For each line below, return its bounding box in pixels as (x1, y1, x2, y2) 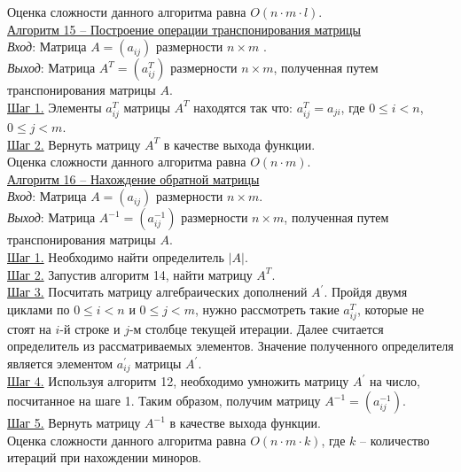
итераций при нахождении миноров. (7, 448, 202, 467)
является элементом (7, 354, 113, 373)
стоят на (7, 319, 51, 337)
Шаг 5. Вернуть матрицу (7, 414, 141, 432)
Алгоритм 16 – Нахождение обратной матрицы (7, 169, 260, 188)
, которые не (356, 299, 425, 318)
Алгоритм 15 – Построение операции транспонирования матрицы (7, 19, 361, 38)
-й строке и (59, 319, 121, 337)
